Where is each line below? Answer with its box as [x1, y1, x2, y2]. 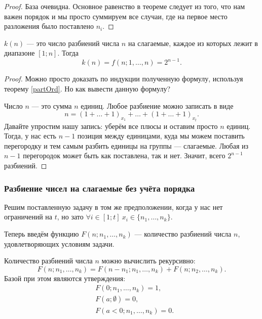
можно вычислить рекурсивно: [101, 255, 196, 266]
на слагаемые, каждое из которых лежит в [128, 37, 258, 48]
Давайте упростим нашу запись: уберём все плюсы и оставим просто [4, 120, 218, 131]
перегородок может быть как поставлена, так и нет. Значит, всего [23, 150, 226, 161]
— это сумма [31, 100, 72, 111]
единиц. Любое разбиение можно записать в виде [81, 100, 234, 111]
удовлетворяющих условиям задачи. [4, 238, 115, 249]
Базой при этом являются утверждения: [4, 272, 126, 283]
